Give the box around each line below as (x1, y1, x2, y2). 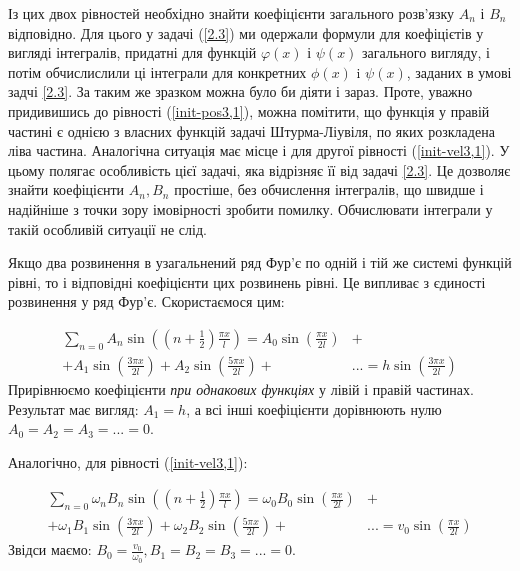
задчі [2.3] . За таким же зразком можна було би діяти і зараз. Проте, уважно (8, 81, 473, 102)
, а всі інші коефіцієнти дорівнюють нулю (186, 398, 442, 419)
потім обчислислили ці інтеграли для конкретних (8, 61, 307, 82)
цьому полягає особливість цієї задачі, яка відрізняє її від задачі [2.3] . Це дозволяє (8, 159, 511, 180)
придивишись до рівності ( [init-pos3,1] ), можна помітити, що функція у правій (8, 100, 490, 121)
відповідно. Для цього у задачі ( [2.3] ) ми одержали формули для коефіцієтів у (8, 22, 484, 43)
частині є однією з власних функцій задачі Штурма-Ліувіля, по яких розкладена (8, 120, 495, 141)
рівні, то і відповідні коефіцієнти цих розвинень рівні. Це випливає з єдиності (8, 271, 486, 292)
